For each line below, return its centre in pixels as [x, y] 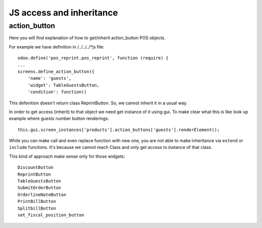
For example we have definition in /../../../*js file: [57, 47]
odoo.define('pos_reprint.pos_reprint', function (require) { [93, 58]
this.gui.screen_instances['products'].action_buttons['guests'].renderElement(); [119, 130]
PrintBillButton [37, 202]
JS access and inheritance [64, 13]
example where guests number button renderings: [59, 118]
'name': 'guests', [49, 78]
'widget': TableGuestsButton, [63, 85]
